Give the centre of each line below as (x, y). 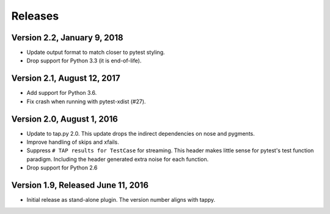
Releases (35, 16)
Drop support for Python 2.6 (62, 168)
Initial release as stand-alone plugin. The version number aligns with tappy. (121, 200)
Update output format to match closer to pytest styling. (96, 53)
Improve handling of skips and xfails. (73, 142)
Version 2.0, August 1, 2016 (65, 119)
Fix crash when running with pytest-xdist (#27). (86, 101)
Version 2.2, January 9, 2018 (67, 38)
